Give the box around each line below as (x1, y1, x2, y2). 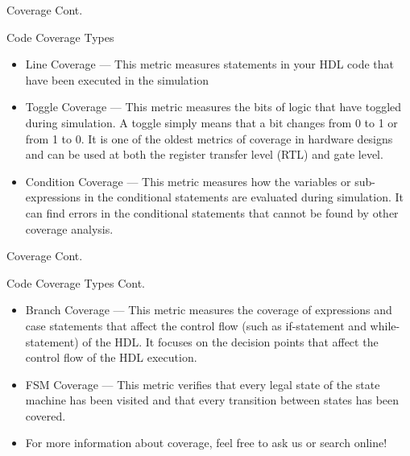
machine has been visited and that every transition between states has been (25, 392, 400, 408)
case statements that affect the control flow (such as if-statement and (25, 317, 367, 334)
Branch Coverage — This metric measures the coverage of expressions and (25, 301, 392, 318)
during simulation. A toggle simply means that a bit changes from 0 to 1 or (25, 114, 398, 131)
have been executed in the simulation (25, 71, 209, 88)
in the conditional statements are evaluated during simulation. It (84, 189, 404, 205)
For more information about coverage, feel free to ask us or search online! (25, 434, 387, 451)
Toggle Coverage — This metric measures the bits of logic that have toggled (25, 98, 402, 115)
